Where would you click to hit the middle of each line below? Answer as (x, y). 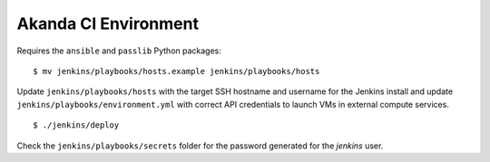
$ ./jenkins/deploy (76, 125)
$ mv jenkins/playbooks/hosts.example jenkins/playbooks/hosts (176, 71)
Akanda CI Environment (108, 24)
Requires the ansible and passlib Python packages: (119, 51)
